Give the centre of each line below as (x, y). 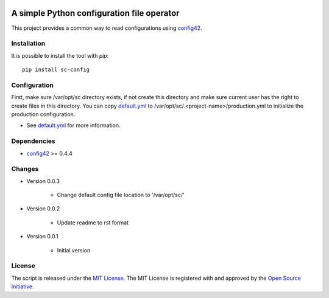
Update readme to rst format (93, 223)
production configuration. (43, 114)
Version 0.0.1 (42, 237)
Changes (25, 169)
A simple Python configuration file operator (95, 13)
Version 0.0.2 (43, 209)
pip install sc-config (56, 70)
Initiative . (23, 286)
